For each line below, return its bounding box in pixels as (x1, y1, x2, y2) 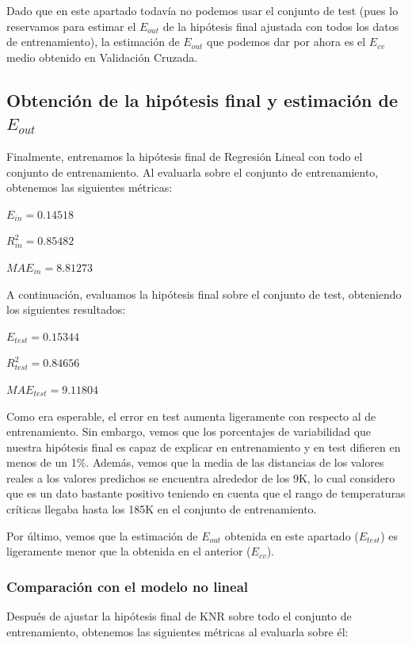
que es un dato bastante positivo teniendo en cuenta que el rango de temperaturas (6, 485, 406, 502)
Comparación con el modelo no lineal (6, 576, 249, 596)
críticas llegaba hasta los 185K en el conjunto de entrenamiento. (6, 501, 317, 517)
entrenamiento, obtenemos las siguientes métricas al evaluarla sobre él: (6, 623, 349, 639)
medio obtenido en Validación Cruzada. (6, 48, 198, 65)
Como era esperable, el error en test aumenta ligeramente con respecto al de (6, 407, 376, 424)
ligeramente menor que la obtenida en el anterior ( (6, 543, 251, 559)
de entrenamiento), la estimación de (6, 33, 180, 50)
